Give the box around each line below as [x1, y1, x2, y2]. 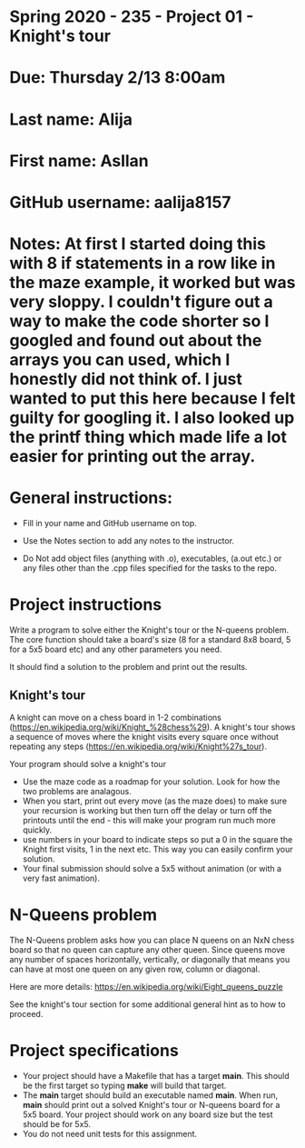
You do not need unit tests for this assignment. [22, 1128, 198, 1139]
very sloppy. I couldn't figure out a [9, 292, 274, 313]
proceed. [9, 1008, 44, 1019]
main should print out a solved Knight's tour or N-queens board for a [22, 1099, 280, 1110]
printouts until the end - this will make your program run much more [22, 814, 276, 825]
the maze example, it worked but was [9, 273, 296, 293]
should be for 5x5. [22, 1118, 91, 1129]
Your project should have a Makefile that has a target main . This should [22, 1070, 290, 1081]
